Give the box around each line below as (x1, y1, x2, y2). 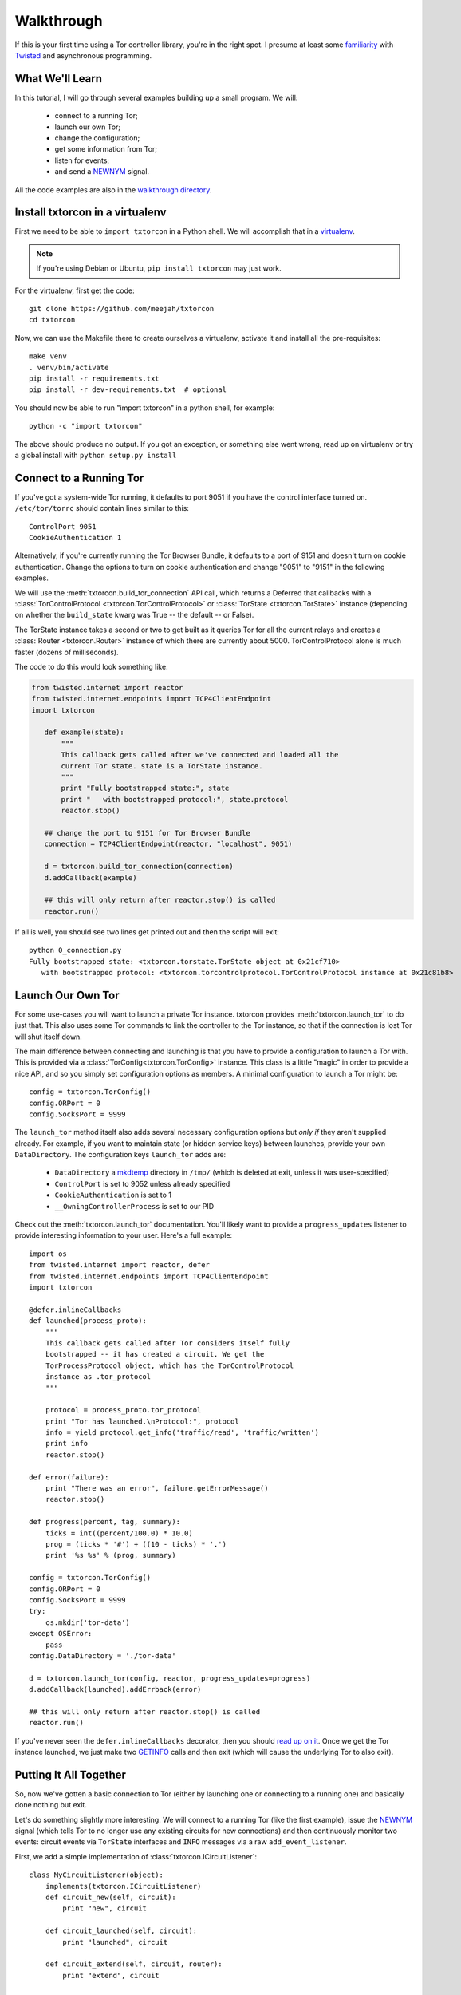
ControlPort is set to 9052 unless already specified (54, 1179, 230, 1188)
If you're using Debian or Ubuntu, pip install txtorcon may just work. (36, 263, 282, 273)
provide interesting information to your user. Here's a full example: (14, 1231, 233, 1240)
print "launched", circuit (62, 1938, 168, 1946)
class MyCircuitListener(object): (29, 1871, 164, 1879)
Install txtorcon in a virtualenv (14, 206, 167, 219)
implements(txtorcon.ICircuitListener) (45, 1882, 202, 1890)
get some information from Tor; (54, 144, 158, 154)
